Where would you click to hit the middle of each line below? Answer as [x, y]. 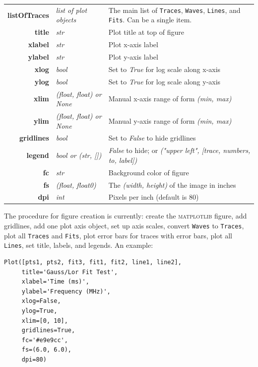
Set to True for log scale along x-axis [164, 69]
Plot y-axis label [133, 57]
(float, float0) [76, 184]
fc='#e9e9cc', [45, 340]
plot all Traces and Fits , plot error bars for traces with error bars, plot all [118, 235]
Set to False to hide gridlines [152, 138]
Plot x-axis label [133, 44]
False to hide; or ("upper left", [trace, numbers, [179, 150]
